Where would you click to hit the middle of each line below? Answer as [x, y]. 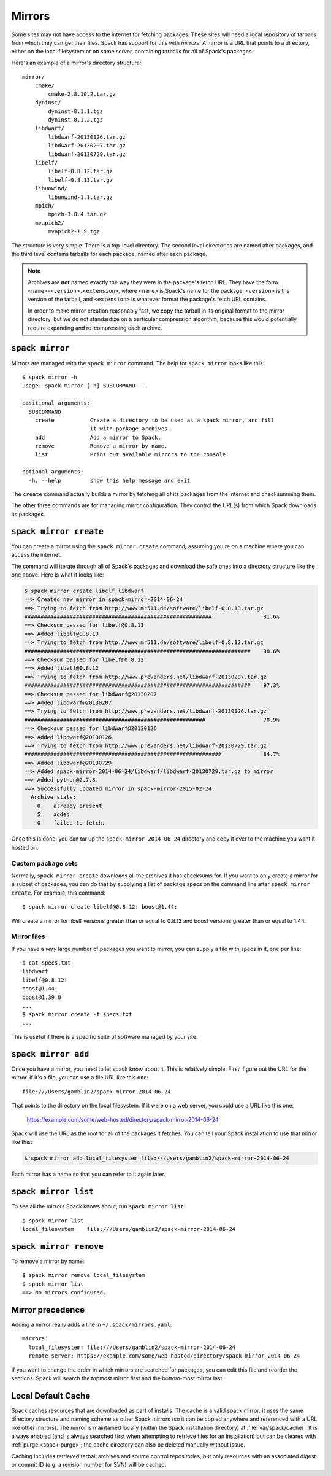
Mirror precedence [48, 1310]
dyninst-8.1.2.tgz [76, 120]
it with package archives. [130, 429]
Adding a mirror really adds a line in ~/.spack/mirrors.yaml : [92, 1325]
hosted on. [25, 847]
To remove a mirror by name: [48, 1261]
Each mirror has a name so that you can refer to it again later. [88, 1174]
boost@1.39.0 [42, 997]
